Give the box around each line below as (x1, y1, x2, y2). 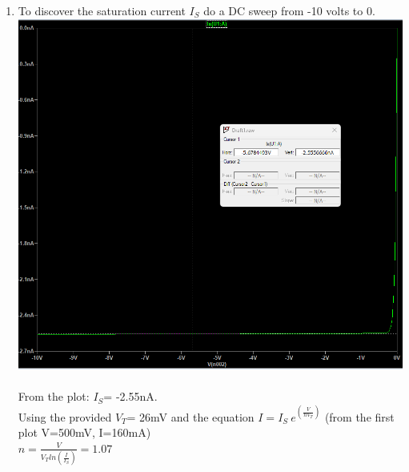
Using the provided (18, 408, 112, 425)
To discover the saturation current (18, 2, 186, 18)
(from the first (324, 408, 395, 425)
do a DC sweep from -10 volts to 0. (203, 2, 375, 18)
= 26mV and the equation (126, 408, 255, 425)
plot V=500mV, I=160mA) (18, 424, 151, 441)
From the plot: (18, 388, 90, 405)
